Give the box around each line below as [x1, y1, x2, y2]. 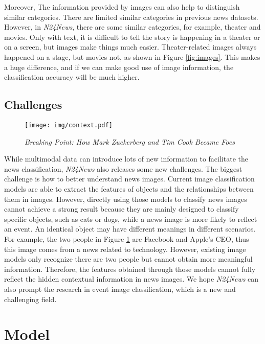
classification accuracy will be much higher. [4, 72, 140, 82]
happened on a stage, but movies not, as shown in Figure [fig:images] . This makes [4, 51, 260, 62]
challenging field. [4, 293, 57, 304]
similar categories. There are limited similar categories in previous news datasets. [4, 11, 258, 22]
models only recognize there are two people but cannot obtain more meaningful [4, 254, 253, 264]
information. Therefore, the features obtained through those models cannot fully [4, 263, 256, 274]
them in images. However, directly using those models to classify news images [4, 193, 247, 204]
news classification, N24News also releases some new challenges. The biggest [4, 163, 242, 174]
